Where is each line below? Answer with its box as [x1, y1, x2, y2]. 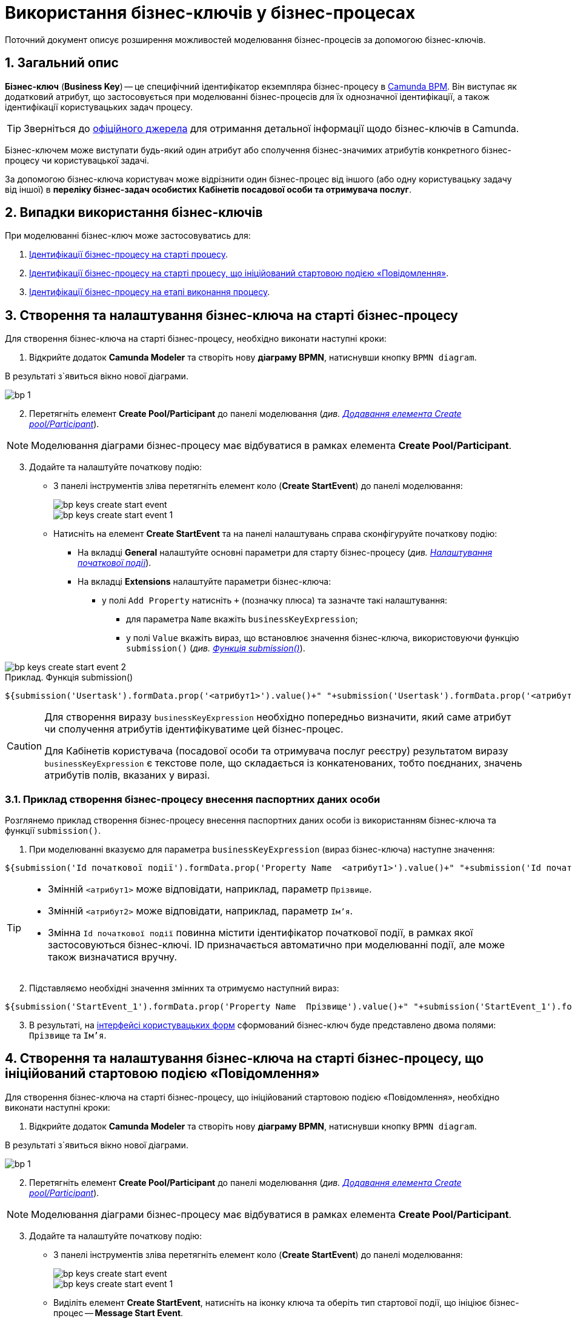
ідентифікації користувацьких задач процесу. [5, 101, 193, 112]
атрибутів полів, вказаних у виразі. [44, 769, 210, 782]
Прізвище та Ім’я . [29, 1030, 107, 1041]
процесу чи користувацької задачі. [5, 155, 150, 165]
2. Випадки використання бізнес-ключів [5, 205, 263, 221]
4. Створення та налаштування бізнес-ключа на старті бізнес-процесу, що [5, 1051, 484, 1066]
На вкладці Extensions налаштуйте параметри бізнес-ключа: [78, 576, 331, 587]
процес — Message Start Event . [53, 1307, 184, 1318]
